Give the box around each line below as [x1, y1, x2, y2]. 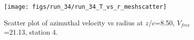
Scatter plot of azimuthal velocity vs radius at [4, 17, 143, 27]
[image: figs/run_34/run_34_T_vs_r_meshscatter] [4, 3, 167, 10]
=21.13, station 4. [4, 27, 58, 37]
